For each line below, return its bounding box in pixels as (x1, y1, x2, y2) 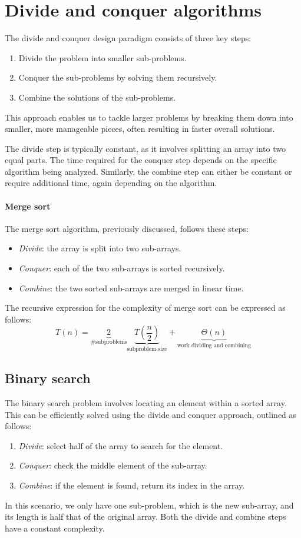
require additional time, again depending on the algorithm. (5, 177, 217, 189)
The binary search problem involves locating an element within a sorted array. (5, 397, 287, 409)
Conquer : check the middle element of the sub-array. (18, 459, 207, 471)
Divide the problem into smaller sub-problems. (18, 51, 187, 64)
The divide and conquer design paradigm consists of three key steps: (5, 32, 252, 44)
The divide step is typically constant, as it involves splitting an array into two (5, 142, 286, 154)
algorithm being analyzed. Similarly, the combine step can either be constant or (5, 165, 292, 177)
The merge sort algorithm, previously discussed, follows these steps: (5, 222, 249, 234)
